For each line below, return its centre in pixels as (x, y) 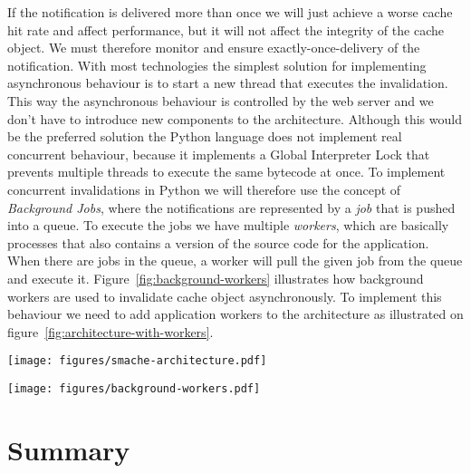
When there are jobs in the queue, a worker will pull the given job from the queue (235, 261)
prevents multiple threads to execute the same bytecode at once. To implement (226, 172)
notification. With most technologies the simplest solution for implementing (217, 65)
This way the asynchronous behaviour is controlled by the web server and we (221, 100)
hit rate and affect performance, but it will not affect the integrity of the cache (226, 29)
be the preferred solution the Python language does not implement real (205, 136)
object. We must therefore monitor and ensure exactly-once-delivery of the (214, 48)
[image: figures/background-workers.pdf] (134, 388)
